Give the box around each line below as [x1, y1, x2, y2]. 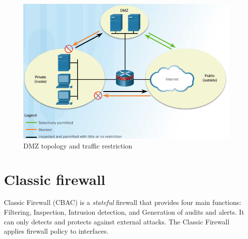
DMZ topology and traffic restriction [23, 140, 132, 150]
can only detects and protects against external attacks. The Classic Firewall [4, 216, 230, 226]
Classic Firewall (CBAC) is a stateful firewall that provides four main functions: [4, 197, 242, 207]
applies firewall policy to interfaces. [4, 226, 109, 236]
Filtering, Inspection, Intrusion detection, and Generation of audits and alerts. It [4, 207, 245, 217]
